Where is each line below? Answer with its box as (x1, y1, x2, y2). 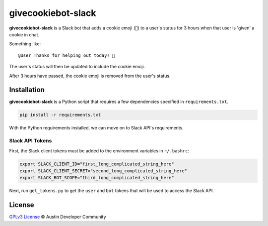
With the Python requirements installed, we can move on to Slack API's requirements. (9, 125, 184, 131)
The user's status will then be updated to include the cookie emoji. (9, 64, 145, 70)
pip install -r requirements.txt (19, 112, 101, 118)
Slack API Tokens (9, 137, 52, 144)
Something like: (9, 41, 41, 47)
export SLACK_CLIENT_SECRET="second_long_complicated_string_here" (19, 168, 188, 174)
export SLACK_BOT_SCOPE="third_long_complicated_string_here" (19, 175, 174, 181)
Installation (9, 86, 45, 94)
